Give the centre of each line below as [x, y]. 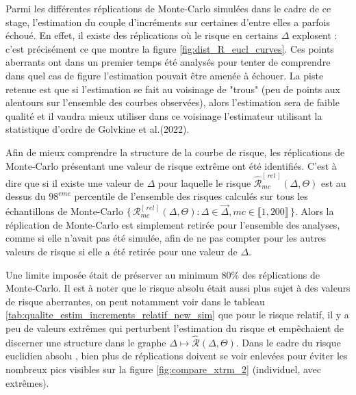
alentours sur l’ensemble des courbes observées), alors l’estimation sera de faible [173, 102]
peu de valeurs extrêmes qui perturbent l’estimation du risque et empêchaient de [175, 328]
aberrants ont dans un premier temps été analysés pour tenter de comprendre [168, 62]
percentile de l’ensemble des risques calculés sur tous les [191, 196]
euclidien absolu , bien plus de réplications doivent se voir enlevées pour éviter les [177, 356]
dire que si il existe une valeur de [75, 182]
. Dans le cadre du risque [288, 342]
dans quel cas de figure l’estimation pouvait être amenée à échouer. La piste [165, 75]
